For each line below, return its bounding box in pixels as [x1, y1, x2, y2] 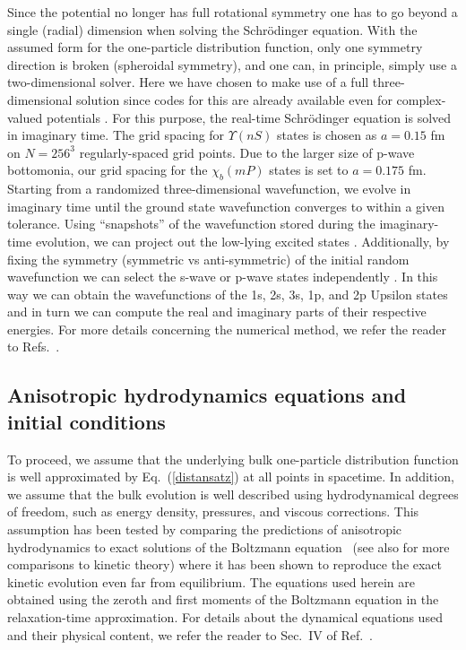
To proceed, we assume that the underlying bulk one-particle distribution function [7, 449, 459, 468]
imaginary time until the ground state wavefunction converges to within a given [7, 196, 444, 215]
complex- [396, 90, 446, 108]
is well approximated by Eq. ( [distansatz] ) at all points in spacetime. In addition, [7, 467, 454, 486]
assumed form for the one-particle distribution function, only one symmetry [7, 38, 423, 56]
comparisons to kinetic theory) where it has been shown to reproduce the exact [7, 555, 443, 574]
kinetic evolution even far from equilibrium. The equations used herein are [7, 572, 415, 591]
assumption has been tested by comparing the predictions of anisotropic [7, 520, 402, 539]
